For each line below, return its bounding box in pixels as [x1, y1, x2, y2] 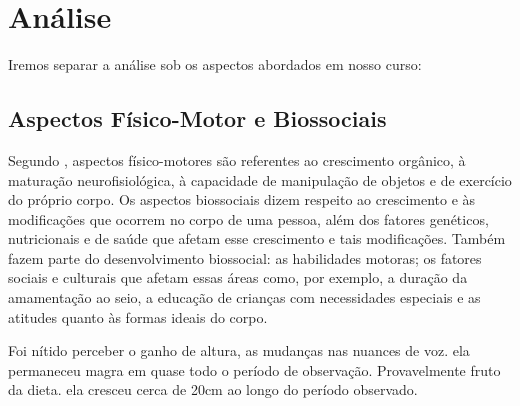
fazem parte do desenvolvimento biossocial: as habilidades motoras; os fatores [8, 247, 482, 268]
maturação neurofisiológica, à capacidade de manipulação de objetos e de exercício [8, 169, 512, 190]
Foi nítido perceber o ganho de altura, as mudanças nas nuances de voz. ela [8, 340, 470, 361]
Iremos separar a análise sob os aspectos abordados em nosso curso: [8, 54, 422, 75]
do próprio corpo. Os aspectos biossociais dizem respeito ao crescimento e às [8, 189, 476, 210]
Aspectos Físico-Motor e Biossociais [8, 103, 387, 134]
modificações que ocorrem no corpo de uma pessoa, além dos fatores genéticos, [8, 208, 489, 229]
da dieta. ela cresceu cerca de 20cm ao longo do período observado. [8, 379, 418, 400]
